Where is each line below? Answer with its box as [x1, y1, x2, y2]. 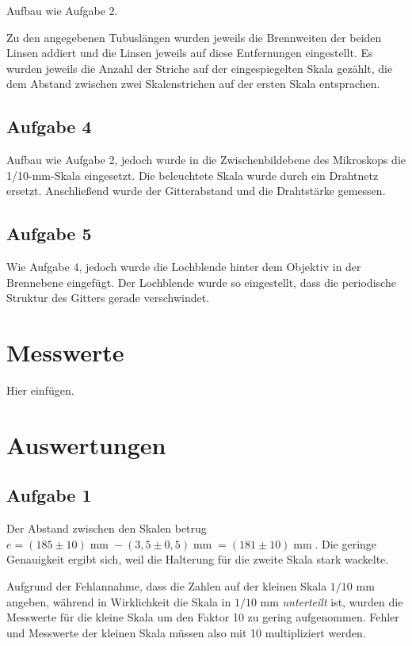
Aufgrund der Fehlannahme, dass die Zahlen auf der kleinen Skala [6, 578, 327, 594]
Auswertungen [6, 428, 166, 461]
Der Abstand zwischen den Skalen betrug [6, 520, 207, 537]
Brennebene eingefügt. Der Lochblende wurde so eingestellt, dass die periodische [6, 273, 396, 290]
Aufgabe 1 [6, 483, 92, 507]
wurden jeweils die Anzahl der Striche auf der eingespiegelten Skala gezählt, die [6, 59, 393, 76]
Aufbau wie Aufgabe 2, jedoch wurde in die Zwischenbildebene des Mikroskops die [6, 151, 406, 168]
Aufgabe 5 [6, 221, 92, 246]
